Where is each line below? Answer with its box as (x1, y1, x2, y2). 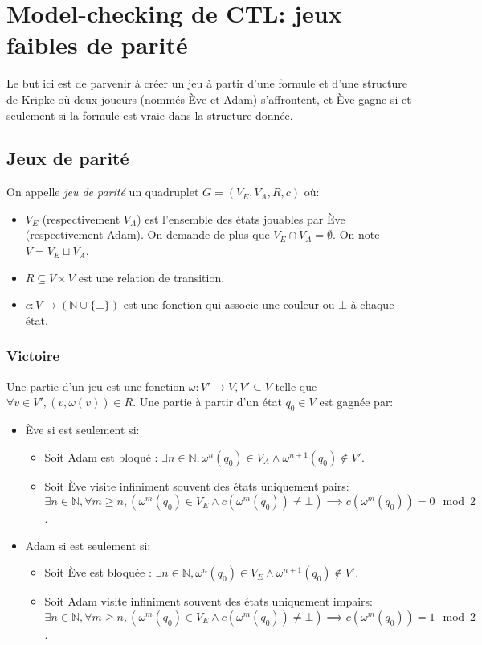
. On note (333, 226, 380, 243)
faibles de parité (6, 28, 188, 61)
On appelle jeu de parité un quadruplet (6, 183, 199, 200)
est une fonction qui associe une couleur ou (123, 296, 335, 313)
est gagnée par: (319, 393, 394, 410)
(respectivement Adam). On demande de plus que (25, 226, 270, 243)
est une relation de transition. (78, 269, 225, 286)
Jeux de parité (6, 146, 129, 170)
